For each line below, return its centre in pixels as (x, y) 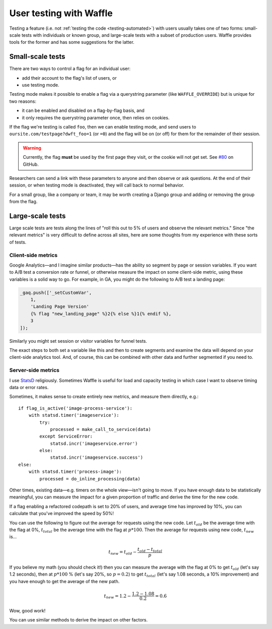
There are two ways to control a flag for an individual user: (70, 69)
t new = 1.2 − (118, 596)
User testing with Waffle (61, 13)
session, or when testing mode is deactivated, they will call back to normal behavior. (97, 185)
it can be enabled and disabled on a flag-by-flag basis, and (83, 110)
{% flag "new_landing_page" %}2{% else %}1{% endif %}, (101, 313)
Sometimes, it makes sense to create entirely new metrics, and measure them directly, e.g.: (104, 397)
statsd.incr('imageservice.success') (97, 458)
